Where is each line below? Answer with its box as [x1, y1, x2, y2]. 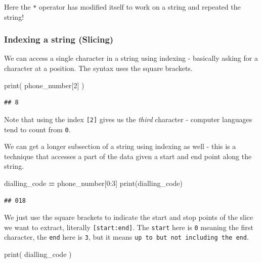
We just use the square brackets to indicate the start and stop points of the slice [4, 212, 253, 222]
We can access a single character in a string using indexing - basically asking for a [4, 53, 258, 63]
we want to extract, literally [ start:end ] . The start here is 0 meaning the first [4, 221, 253, 232]
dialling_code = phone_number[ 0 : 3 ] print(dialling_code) [4, 177, 183, 188]
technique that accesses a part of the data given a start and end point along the [4, 151, 252, 161]
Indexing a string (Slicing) [4, 33, 114, 46]
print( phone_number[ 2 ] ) [4, 80, 84, 90]
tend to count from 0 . [4, 124, 71, 134]
